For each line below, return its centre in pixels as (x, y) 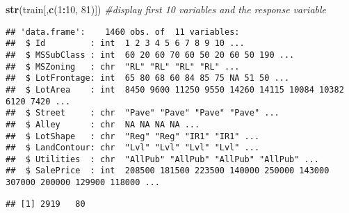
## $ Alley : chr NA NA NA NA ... (103, 124)
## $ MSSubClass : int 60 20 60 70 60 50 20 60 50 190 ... (150, 55)
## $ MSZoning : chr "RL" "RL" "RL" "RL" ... (123, 66)
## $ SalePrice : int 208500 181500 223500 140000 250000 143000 (168, 171)
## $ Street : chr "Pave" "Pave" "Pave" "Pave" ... (143, 113)
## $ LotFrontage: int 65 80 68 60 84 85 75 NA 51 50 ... (148, 78)
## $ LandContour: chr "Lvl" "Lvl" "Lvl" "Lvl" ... (133, 148)
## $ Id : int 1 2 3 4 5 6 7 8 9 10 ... (125, 44)
